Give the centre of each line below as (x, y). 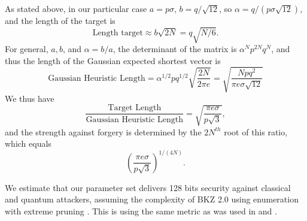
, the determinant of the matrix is (175, 49)
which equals (28, 143)
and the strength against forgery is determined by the (103, 131)
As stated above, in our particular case (76, 8)
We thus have (30, 98)
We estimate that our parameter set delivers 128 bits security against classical (148, 187)
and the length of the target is (60, 20)
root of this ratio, (256, 131)
